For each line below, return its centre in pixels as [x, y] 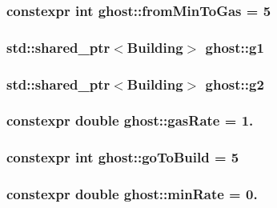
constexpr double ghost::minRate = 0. [132, 194]
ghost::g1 [235, 47]
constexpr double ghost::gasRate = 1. [130, 120]
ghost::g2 [235, 84]
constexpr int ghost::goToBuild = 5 [123, 157]
